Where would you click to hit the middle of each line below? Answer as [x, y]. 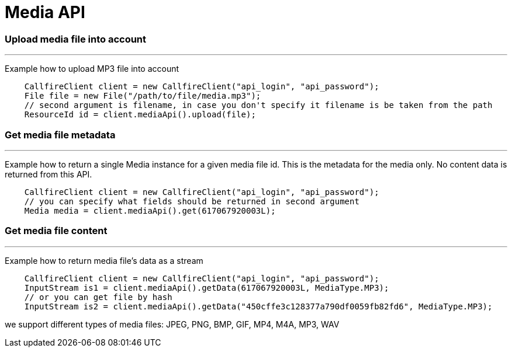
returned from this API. [49, 174]
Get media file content [56, 231]
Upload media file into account [76, 39]
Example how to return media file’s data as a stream [104, 260]
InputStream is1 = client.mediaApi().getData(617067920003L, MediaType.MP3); [207, 287]
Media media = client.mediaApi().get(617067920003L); [150, 210]
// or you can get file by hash [98, 297]
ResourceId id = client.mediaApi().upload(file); [140, 115]
